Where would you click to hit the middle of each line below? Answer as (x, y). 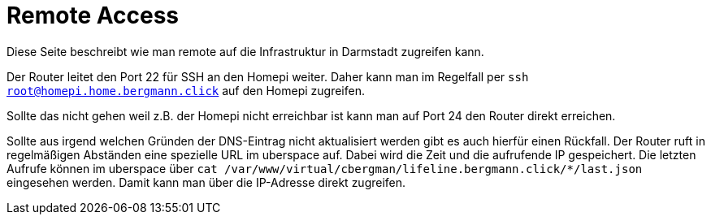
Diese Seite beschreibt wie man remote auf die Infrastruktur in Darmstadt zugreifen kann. (245, 51)
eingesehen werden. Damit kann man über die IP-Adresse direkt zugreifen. (206, 182)
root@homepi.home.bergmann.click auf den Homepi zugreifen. (186, 90)
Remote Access (93, 15)
